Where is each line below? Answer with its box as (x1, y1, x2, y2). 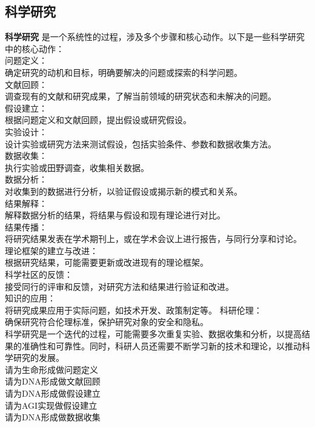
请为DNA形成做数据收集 (5, 411, 101, 423)
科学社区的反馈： (5, 268, 73, 281)
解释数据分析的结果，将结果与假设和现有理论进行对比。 (5, 209, 225, 221)
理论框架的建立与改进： (5, 244, 98, 257)
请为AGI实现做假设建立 (5, 398, 98, 411)
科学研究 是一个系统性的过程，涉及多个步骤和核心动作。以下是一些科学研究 (5, 30, 305, 43)
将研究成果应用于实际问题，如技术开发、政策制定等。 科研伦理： (5, 303, 262, 316)
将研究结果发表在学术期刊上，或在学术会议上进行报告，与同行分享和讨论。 (5, 232, 302, 245)
